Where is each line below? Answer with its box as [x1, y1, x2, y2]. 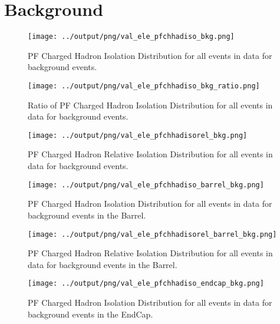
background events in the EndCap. [28, 308, 153, 320]
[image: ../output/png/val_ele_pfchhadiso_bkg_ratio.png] [28, 81, 260, 90]
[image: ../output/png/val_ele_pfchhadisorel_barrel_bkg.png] [28, 230, 277, 239]
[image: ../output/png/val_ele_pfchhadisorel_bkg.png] [28, 131, 248, 140]
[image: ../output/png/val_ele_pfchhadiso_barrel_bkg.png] [28, 180, 264, 189]
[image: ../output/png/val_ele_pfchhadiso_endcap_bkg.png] [28, 279, 264, 288]
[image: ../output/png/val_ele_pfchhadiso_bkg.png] [28, 32, 235, 41]
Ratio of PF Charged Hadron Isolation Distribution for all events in [28, 98, 273, 111]
